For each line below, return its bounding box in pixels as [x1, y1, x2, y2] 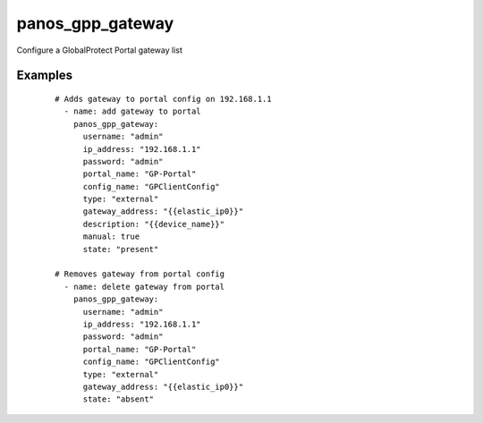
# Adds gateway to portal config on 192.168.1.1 [55, 94, 272, 104]
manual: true [82, 232, 140, 241]
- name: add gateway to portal [64, 106, 201, 116]
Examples [16, 68, 73, 83]
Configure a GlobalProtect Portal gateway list [16, 45, 183, 55]
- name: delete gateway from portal [64, 282, 225, 292]
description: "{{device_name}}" [82, 219, 225, 229]
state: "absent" [82, 394, 155, 404]
